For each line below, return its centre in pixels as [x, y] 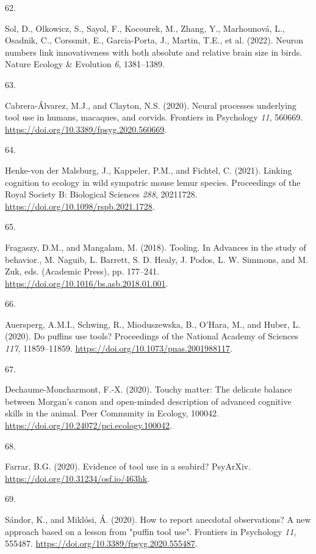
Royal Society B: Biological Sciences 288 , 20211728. [101, 194]
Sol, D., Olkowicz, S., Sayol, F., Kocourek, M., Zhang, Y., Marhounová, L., [145, 28]
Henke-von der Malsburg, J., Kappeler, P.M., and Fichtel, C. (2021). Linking [149, 170]
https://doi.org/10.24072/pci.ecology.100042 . [88, 425]
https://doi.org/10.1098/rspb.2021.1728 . [80, 206]
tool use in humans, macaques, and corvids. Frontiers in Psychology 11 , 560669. [154, 117]
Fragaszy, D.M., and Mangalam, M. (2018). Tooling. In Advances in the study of [156, 247]
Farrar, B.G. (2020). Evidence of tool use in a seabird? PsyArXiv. [128, 466]
